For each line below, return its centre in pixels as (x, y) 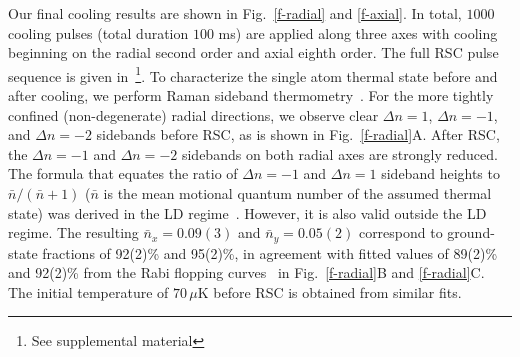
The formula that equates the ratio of (123, 173)
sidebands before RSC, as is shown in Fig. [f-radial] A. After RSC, (298, 134)
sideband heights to (440, 173)
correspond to (400, 232)
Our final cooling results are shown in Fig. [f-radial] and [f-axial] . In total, (235, 13)
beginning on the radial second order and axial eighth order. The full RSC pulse (253, 52)
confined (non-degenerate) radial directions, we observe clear (193, 114)
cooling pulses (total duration (98, 32)
